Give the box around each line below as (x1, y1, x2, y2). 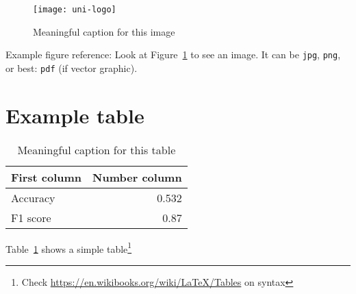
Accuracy (11, 189, 55, 206)
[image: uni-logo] (33, 5, 116, 14)
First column (11, 169, 82, 185)
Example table (5, 101, 144, 129)
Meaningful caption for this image (33, 24, 175, 38)
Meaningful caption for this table (17, 141, 176, 158)
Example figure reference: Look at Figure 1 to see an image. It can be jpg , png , (5, 47, 341, 62)
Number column (92, 169, 182, 185)
